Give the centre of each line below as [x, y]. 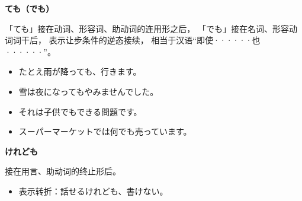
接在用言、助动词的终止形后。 [63, 171]
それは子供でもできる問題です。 [80, 111]
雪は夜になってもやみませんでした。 [89, 91]
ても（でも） [30, 8]
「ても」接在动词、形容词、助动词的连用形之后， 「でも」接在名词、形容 [147, 28]
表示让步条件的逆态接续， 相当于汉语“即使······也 [155, 40]
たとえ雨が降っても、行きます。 [80, 71]
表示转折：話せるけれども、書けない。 [93, 191]
